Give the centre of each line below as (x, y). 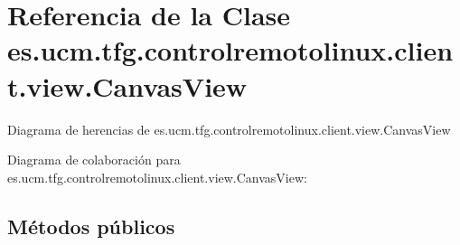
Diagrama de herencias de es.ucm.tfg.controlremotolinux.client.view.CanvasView (229, 129)
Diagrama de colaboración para (94, 160)
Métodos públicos (91, 226)
